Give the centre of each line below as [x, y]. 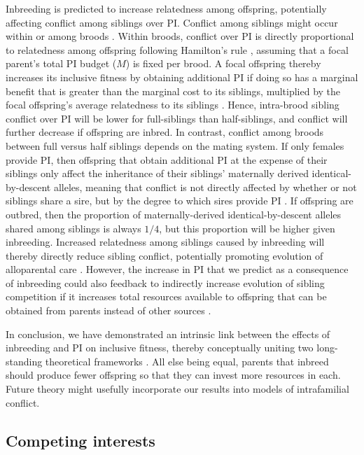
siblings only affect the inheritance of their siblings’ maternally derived [157, 173]
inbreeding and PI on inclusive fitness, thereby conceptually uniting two [160, 348]
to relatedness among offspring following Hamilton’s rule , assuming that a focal [177, 49]
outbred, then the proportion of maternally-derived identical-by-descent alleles [174, 214]
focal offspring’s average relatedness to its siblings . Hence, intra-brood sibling [173, 105]
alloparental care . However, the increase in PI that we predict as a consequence [177, 269]
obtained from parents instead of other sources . [108, 310]
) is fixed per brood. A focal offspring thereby [223, 63]
